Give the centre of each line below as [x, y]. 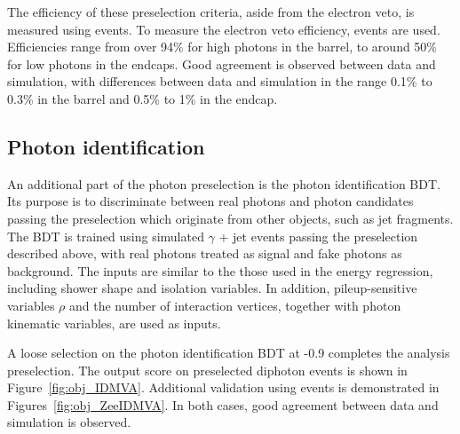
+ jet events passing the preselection [318, 236]
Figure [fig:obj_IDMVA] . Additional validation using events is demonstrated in [223, 387]
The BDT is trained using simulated [106, 236]
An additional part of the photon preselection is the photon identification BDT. [224, 183]
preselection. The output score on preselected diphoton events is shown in [207, 370]
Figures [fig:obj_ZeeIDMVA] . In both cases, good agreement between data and [223, 404]
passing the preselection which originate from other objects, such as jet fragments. [230, 218]
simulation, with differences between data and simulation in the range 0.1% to [220, 81]
